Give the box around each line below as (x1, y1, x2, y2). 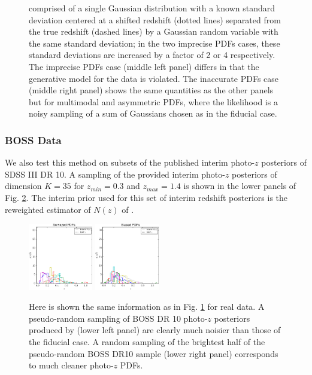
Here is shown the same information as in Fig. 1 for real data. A (29, 300, 265, 313)
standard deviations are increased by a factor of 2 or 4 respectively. (29, 48, 275, 61)
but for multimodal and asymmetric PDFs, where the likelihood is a (29, 95, 278, 108)
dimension (5, 179, 42, 192)
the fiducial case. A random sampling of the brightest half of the (29, 335, 265, 347)
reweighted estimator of (5, 203, 91, 215)
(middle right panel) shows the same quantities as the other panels (29, 84, 274, 96)
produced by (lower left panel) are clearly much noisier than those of (29, 324, 281, 336)
